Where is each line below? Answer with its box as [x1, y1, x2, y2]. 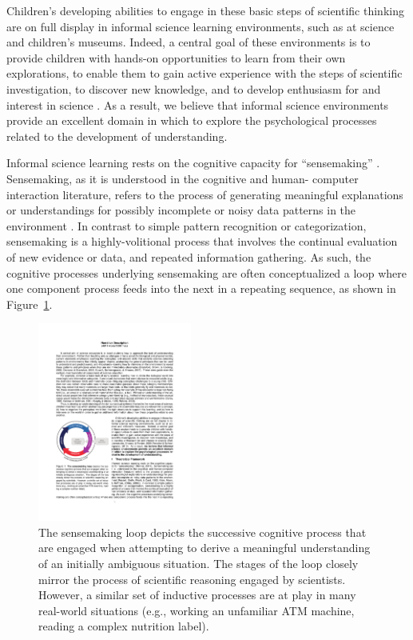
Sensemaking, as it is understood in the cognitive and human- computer [6, 170, 359, 186]
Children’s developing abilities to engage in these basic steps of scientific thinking [6, 2, 404, 18]
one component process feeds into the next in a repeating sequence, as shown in [6, 280, 396, 297]
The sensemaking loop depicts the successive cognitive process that [38, 523, 367, 540]
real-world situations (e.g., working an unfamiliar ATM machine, [38, 602, 355, 618]
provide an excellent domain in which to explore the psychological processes [6, 112, 377, 129]
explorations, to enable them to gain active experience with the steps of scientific [6, 65, 403, 82]
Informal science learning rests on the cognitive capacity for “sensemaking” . [6, 154, 380, 171]
